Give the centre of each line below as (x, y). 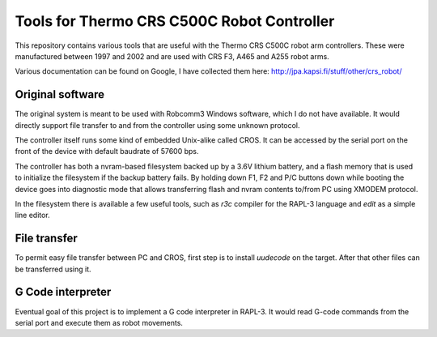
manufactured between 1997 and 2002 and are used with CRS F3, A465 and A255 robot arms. (172, 56)
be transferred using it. (53, 269)
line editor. (32, 215)
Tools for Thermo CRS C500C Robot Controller (175, 21)
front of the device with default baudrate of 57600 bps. (107, 151)
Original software (60, 94)
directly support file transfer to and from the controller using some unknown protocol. (157, 125)
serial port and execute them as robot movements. (99, 322)
